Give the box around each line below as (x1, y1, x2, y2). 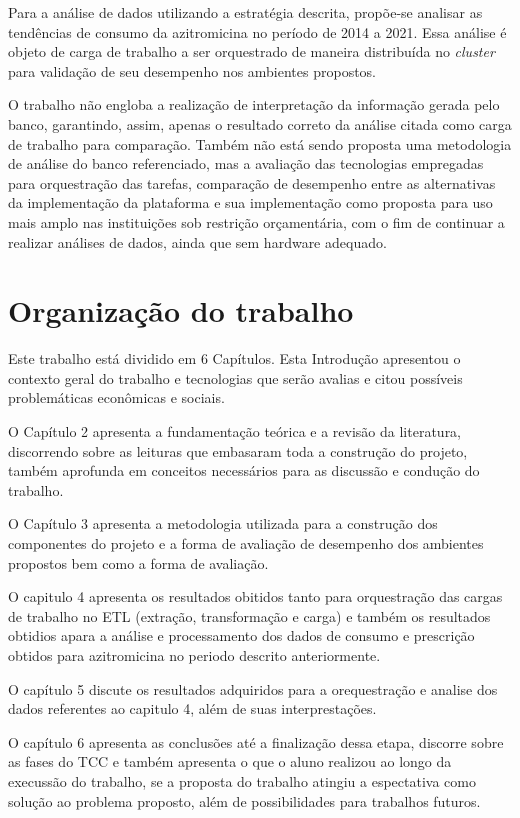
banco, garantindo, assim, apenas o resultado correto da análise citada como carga (8, 113, 512, 134)
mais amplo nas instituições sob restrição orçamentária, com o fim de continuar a (8, 211, 505, 232)
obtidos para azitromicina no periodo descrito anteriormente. (8, 644, 381, 665)
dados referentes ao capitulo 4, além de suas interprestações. (8, 698, 377, 719)
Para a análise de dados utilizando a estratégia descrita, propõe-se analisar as (8, 2, 483, 22)
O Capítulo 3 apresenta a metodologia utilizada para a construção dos (8, 513, 438, 534)
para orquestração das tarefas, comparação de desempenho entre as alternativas (8, 172, 496, 193)
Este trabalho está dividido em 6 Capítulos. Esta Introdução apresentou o (8, 348, 461, 369)
